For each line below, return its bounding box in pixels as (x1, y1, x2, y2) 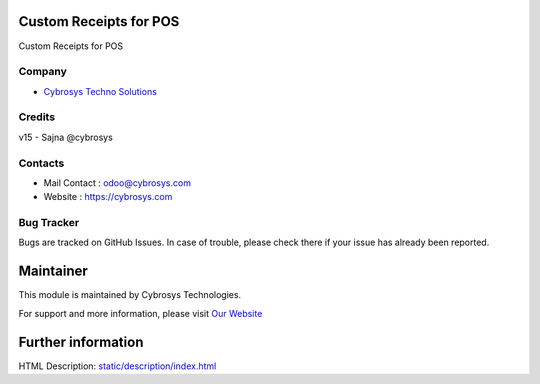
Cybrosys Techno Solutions (43, 85, 157, 97)
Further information (18, 333, 144, 350)
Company (18, 65, 67, 79)
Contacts (18, 156, 65, 170)
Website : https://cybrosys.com (43, 191, 173, 203)
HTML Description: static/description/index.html (18, 360, 217, 372)
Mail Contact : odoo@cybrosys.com (43, 176, 192, 189)
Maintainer (18, 263, 89, 280)
